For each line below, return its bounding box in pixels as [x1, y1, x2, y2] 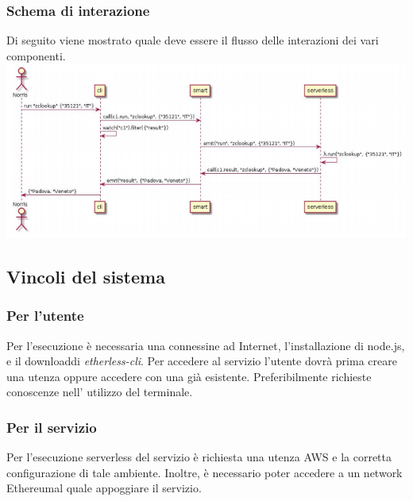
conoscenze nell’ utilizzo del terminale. [6, 383, 193, 400]
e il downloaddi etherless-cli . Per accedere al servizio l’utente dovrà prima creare [6, 353, 397, 369]
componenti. [6, 47, 66, 64]
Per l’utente [6, 306, 84, 326]
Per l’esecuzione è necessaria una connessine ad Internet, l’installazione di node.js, [6, 337, 405, 353]
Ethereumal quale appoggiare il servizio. [6, 480, 202, 496]
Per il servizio [6, 417, 97, 437]
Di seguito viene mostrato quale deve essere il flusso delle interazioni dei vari [6, 32, 379, 48]
